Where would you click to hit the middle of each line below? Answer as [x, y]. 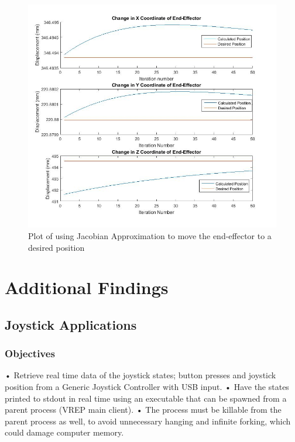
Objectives [30, 353]
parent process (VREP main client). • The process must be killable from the [143, 410]
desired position [56, 247]
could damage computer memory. [64, 432]
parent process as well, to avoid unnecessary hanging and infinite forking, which [148, 421]
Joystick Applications [71, 324]
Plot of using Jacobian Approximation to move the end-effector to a [150, 235]
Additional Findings [87, 287]
